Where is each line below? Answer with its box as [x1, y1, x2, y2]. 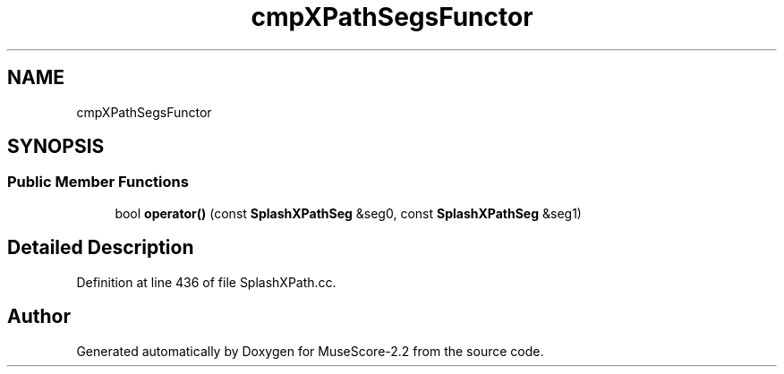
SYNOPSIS [7, 135, 105, 158]
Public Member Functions [7, 173, 189, 191]
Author [7, 305, 71, 328]
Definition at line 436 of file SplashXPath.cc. [76, 274, 337, 290]
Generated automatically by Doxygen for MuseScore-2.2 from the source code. [76, 343, 544, 359]
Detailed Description [7, 236, 194, 259]
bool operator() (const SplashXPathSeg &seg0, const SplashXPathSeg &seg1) [115, 205, 582, 221]
